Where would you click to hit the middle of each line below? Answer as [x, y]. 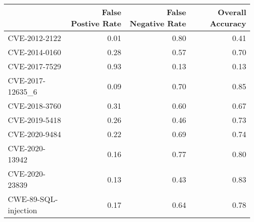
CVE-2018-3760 [35, 106]
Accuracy [228, 23]
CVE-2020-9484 [35, 134]
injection [23, 210]
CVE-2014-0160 [35, 52]
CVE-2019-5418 [35, 120]
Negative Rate [158, 23]
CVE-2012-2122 [35, 38]
